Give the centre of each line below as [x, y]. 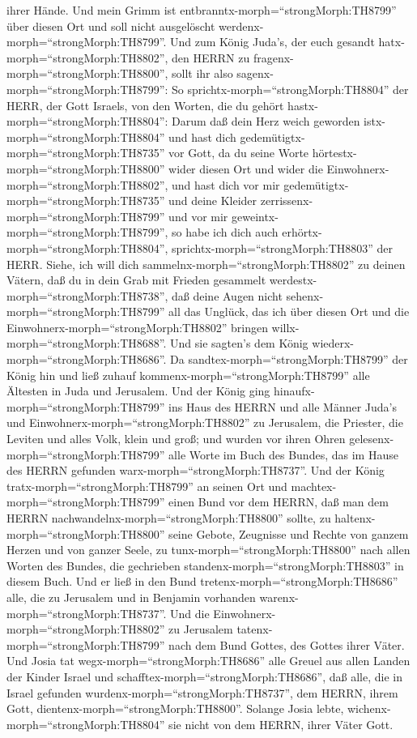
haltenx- [355, 518]
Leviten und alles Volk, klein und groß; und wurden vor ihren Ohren [176, 439]
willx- [285, 327]
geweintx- [255, 216]
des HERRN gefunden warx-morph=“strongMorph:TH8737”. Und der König [196, 470]
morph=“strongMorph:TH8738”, [87, 295]
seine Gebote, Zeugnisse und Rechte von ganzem [289, 533]
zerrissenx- [287, 200]
